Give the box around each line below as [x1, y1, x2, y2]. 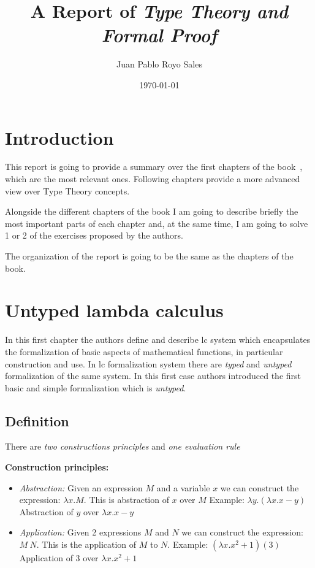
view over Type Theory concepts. [5, 184, 130, 197]
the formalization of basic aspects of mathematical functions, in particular [5, 345, 283, 358]
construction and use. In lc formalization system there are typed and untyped [5, 357, 292, 370]
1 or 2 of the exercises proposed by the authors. [5, 229, 183, 242]
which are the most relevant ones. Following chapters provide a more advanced [5, 172, 300, 185]
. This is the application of [36, 538, 137, 551]
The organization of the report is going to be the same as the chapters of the [5, 250, 294, 262]
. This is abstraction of [83, 493, 169, 506]
